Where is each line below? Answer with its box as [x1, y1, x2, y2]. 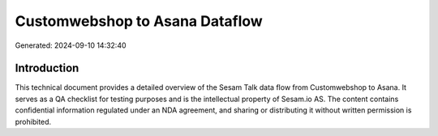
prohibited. [15, 117, 52, 126]
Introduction [15, 62, 79, 75]
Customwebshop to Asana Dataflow [15, 12, 263, 30]
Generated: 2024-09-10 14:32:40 [15, 40, 127, 50]
